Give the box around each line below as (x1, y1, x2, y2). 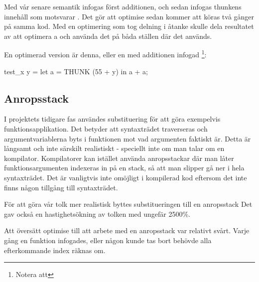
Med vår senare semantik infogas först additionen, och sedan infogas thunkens (4, 1, 242, 11)
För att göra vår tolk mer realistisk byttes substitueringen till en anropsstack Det (4, 199, 253, 209)
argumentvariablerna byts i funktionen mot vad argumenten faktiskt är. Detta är (4, 133, 251, 143)
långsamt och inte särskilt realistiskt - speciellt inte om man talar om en (4, 143, 225, 153)
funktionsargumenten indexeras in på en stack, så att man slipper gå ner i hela (4, 162, 245, 173)
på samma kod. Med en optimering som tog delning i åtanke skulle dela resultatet (4, 21, 254, 31)
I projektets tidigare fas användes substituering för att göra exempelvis (4, 114, 221, 124)
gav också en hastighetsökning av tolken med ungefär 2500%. (4, 208, 190, 219)
